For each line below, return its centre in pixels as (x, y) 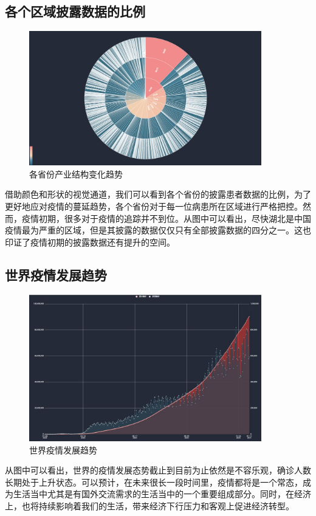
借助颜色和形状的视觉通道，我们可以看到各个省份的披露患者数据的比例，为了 (158, 194)
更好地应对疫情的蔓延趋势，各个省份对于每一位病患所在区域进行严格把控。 (154, 206)
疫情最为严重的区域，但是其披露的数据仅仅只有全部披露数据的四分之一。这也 (158, 230)
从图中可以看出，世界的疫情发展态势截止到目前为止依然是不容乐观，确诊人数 (158, 470)
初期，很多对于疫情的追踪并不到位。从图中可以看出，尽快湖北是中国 (175, 218)
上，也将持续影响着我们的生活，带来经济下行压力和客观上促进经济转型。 (149, 505)
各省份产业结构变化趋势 (76, 174)
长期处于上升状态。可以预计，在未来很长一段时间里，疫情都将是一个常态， (154, 482)
